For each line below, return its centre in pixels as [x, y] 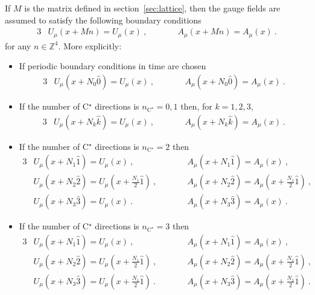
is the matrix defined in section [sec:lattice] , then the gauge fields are [152, 8]
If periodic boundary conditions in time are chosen [113, 66]
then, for [196, 106]
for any [18, 45]
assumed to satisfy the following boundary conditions [103, 20]
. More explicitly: [90, 45]
